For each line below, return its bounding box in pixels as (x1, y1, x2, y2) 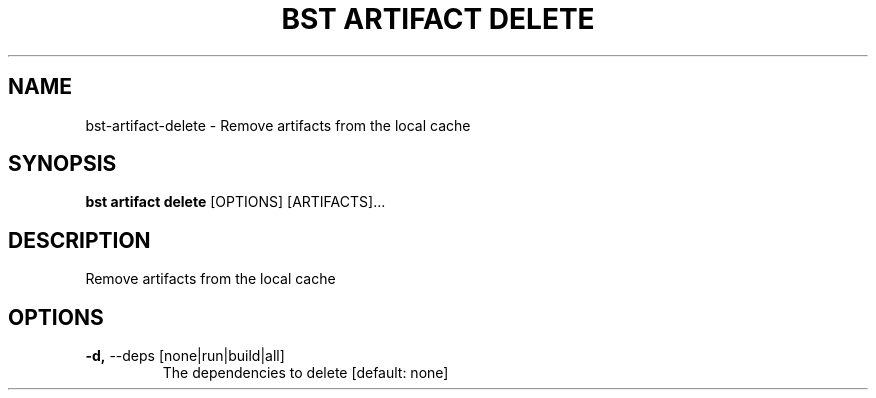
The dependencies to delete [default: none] (162, 364, 449, 382)
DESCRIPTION (8, 227, 151, 253)
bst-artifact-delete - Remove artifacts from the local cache (85, 116, 471, 134)
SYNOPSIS (8, 151, 117, 177)
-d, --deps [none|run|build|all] (85, 347, 285, 365)
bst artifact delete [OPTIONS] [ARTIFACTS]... (85, 193, 386, 211)
